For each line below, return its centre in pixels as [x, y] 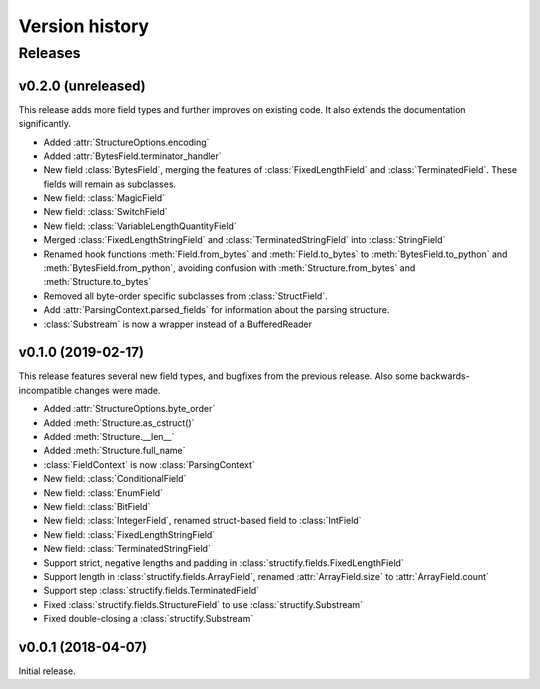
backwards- [445, 376]
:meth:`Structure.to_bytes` [97, 282]
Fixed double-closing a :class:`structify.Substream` [148, 619]
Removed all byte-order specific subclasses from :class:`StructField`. [186, 296]
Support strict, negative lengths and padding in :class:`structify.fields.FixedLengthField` [223, 562]
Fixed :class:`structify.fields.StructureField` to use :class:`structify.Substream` [203, 604]
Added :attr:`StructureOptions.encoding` [126, 142]
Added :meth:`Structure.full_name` [114, 451]
